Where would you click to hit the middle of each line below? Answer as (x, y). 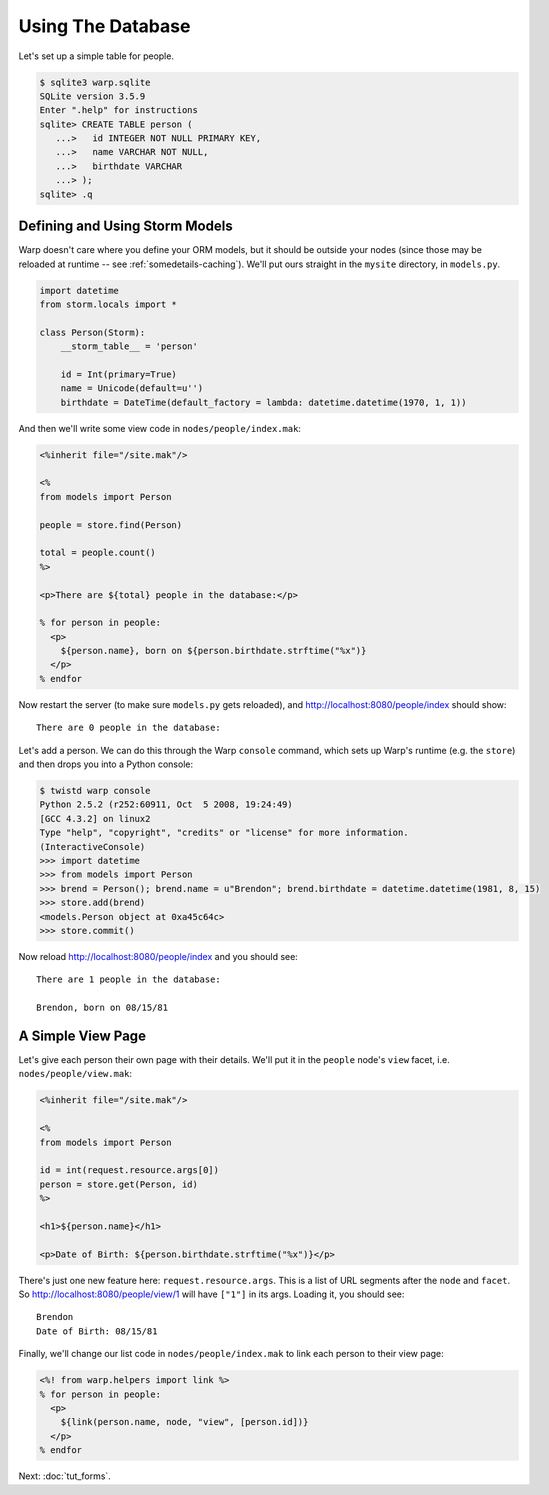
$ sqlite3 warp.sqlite (95, 82)
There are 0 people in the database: (129, 728)
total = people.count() (98, 553)
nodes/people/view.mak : (75, 1074)
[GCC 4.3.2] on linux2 (95, 818)
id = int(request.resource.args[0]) (129, 1170)
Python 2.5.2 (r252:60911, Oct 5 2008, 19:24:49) (166, 804)
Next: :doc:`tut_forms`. (65, 1476)
